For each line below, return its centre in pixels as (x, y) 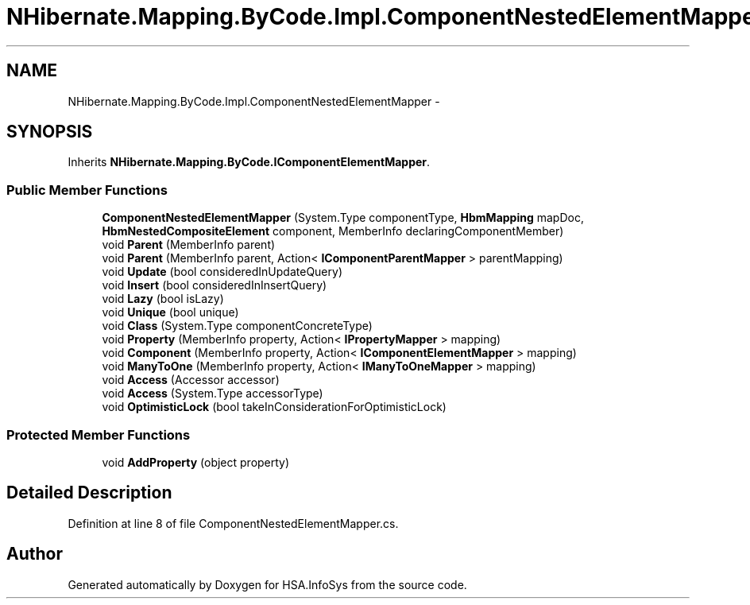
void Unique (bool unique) (170, 312)
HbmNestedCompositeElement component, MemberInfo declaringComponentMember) (333, 231)
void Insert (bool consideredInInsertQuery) (215, 285)
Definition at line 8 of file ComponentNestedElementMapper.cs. (233, 523)
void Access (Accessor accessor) (191, 380)
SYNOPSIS (50, 132)
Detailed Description (89, 493)
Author (35, 554)
